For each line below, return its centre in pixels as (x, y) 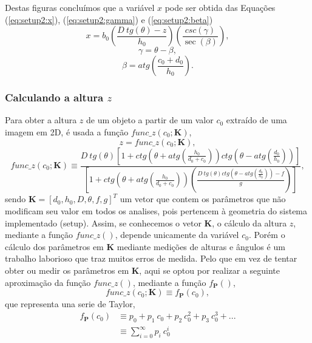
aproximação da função (48, 282)
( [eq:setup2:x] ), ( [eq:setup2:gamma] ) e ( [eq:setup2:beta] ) (109, 19)
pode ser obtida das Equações (220, 7)
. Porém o (267, 235)
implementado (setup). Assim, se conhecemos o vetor (103, 222)
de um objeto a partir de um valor (150, 120)
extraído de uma (256, 120)
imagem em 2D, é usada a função (67, 132)
